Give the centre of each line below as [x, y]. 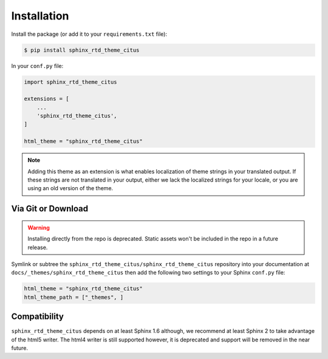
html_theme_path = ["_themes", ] [74, 297]
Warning [39, 227]
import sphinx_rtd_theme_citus [71, 82]
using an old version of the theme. [70, 188]
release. [38, 247]
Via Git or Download [50, 209]
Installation [40, 16]
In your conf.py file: [37, 66]
